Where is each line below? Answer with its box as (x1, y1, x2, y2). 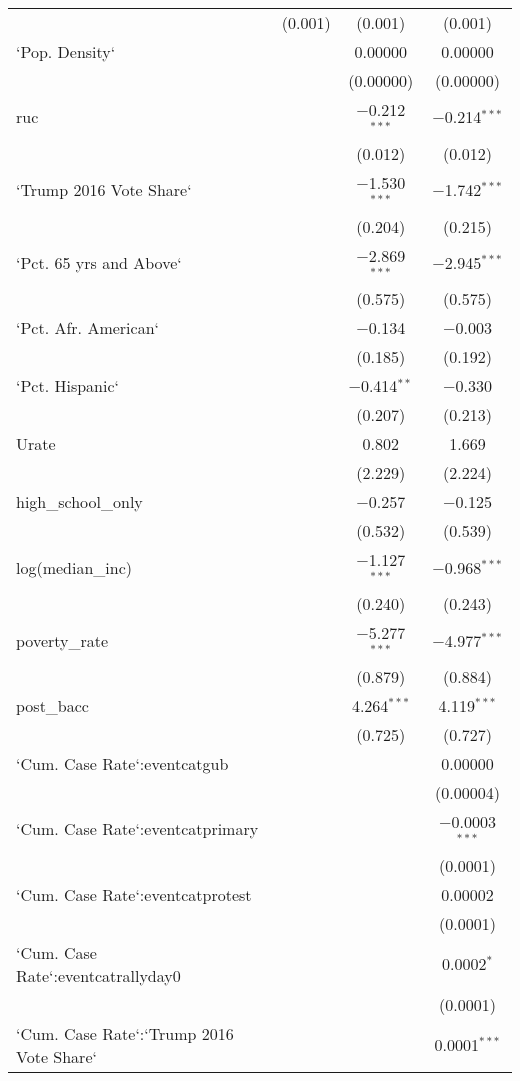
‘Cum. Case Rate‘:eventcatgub (16, 751, 229, 775)
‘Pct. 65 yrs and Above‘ (16, 250, 182, 274)
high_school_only (16, 490, 143, 514)
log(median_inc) (16, 555, 133, 579)
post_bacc (16, 693, 89, 717)
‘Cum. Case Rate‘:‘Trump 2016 (16, 1021, 234, 1045)
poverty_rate (16, 628, 109, 652)
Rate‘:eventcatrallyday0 (16, 963, 181, 987)
